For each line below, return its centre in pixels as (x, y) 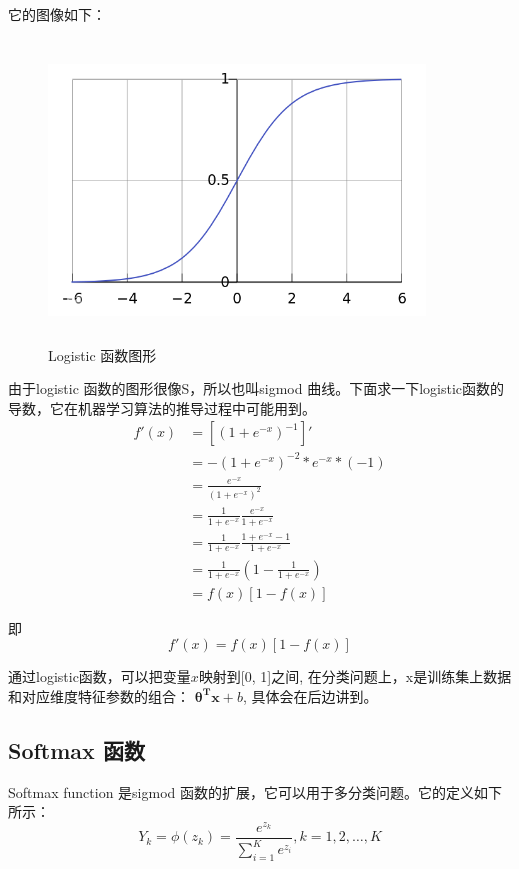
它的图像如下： (57, 14)
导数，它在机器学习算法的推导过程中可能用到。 (162, 407)
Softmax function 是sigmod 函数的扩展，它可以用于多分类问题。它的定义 (241, 791)
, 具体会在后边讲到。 (310, 695)
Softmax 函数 (76, 749)
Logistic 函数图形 (102, 354)
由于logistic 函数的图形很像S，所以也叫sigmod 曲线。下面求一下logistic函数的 (256, 388)
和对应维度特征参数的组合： (99, 695)
